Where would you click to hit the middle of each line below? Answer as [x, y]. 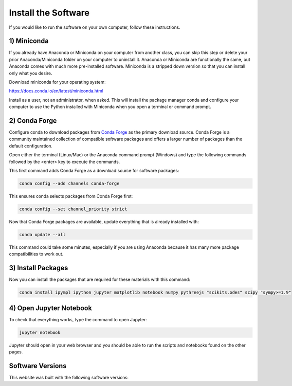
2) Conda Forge [33, 121]
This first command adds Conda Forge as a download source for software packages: [94, 171]
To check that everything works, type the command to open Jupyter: [78, 319]
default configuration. [31, 146]
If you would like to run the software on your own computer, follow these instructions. [94, 27]
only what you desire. [30, 73]
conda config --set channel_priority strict [73, 209]
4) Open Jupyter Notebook [50, 308]
